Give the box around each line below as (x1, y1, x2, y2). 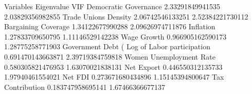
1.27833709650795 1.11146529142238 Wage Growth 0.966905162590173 (4, 31, 227, 42)
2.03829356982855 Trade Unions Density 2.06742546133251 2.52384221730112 (4, 11, 248, 22)
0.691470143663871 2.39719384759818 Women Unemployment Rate (4, 51, 215, 62)
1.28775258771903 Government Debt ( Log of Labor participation (4, 41, 210, 52)
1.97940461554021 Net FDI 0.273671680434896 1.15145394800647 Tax (4, 71, 224, 82)
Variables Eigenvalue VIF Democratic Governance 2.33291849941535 (4, 1, 221, 11)
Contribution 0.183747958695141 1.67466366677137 (4, 81, 166, 92)
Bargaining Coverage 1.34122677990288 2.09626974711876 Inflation (4, 21, 215, 32)
